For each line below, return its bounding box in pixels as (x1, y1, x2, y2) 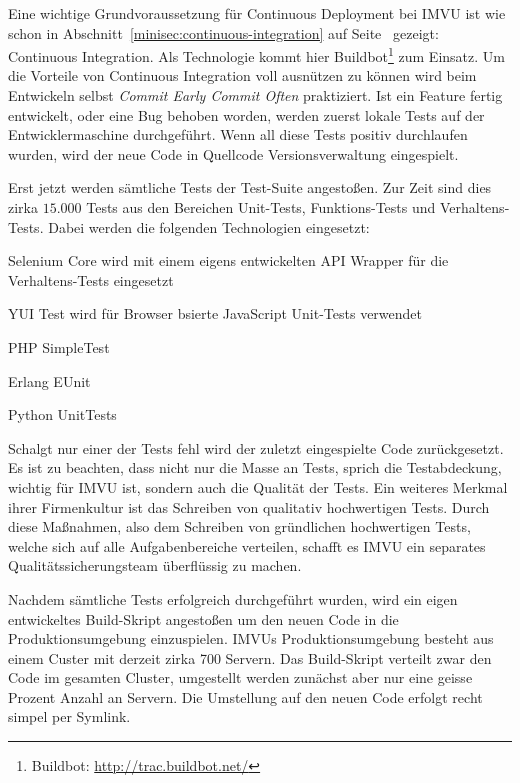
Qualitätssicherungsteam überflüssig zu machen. (8, 555, 302, 576)
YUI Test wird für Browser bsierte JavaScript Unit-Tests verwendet (8, 303, 423, 324)
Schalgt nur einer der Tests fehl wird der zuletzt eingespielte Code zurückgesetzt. (8, 437, 504, 458)
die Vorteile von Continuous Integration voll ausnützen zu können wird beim (8, 65, 477, 86)
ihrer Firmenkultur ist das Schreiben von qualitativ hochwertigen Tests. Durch (8, 496, 490, 517)
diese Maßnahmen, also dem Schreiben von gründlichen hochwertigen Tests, (8, 516, 471, 537)
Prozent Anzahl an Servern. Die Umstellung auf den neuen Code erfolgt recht (8, 686, 483, 707)
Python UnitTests (8, 404, 117, 425)
